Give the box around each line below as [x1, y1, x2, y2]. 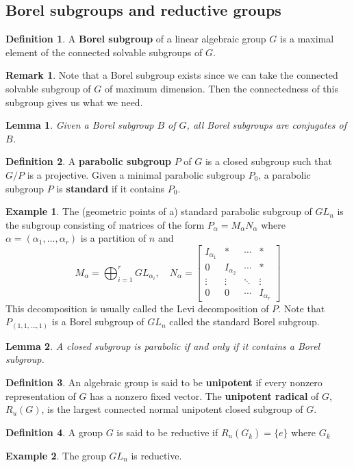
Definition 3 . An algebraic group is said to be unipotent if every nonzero [5, 375, 323, 389]
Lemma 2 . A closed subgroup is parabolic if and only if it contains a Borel [5, 338, 320, 353]
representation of [5, 388, 76, 403]
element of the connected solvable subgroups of [5, 45, 203, 59]
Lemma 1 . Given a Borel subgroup [5, 118, 154, 132]
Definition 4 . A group [5, 425, 103, 439]
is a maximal [279, 31, 334, 46]
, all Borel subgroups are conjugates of [186, 118, 346, 132]
